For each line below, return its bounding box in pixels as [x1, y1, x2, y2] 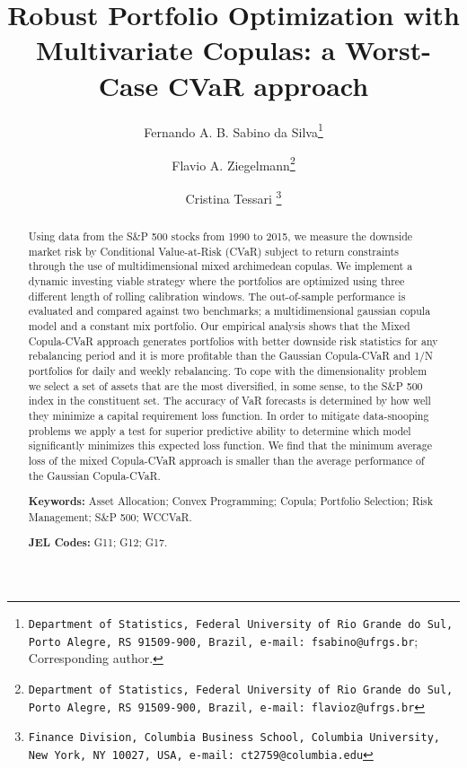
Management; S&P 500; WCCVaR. [28, 509, 192, 524]
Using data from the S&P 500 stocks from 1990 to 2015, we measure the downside [28, 229, 413, 244]
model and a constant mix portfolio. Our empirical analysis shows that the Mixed [28, 318, 410, 333]
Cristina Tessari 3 [185, 187, 282, 207]
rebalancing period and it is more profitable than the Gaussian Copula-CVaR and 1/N [28, 348, 433, 363]
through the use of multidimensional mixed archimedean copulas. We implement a [28, 258, 413, 274]
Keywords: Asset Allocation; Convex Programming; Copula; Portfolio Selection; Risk [28, 493, 434, 510]
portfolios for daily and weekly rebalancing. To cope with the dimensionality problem [28, 362, 427, 378]
